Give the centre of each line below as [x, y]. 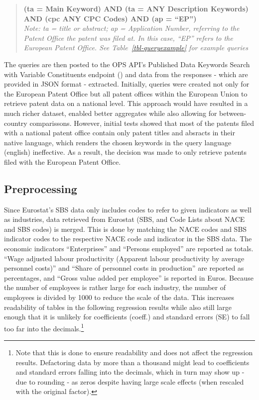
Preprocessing [41, 188]
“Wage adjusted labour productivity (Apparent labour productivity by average [124, 258]
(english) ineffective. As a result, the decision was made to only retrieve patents [126, 152]
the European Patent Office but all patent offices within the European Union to [126, 93]
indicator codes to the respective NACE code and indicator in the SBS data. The [128, 239]
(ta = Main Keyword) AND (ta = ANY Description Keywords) [136, 8]
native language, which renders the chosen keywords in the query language [118, 142]
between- [233, 113]
